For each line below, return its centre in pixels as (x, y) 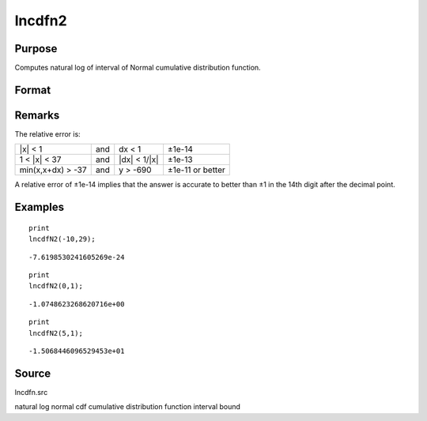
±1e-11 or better (196, 170)
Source (33, 373)
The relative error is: (47, 133)
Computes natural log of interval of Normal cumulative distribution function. (138, 68)
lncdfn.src (31, 392)
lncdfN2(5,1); (56, 333)
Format (33, 90)
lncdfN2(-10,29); (62, 239)
